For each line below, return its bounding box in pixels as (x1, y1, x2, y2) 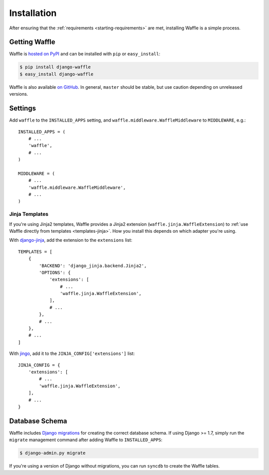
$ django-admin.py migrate (19, 450, 86, 456)
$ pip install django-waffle (19, 64, 91, 70)
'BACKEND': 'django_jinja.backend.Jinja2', (39, 263, 147, 269)
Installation (9, 7, 57, 18)
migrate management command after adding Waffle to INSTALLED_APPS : (9, 437, 163, 443)
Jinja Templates (9, 211, 49, 218)
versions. (9, 91, 28, 97)
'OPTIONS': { (39, 270, 71, 275)
